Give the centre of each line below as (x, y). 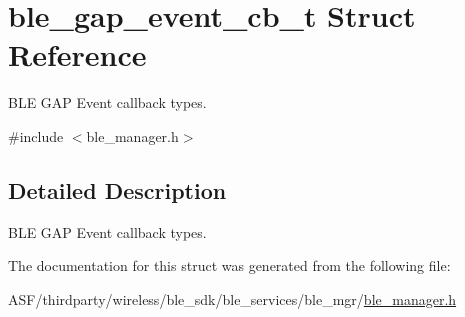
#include (36, 135)
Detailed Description (117, 189)
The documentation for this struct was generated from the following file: (229, 265)
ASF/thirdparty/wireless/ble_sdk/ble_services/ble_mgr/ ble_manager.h (232, 298)
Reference (77, 54)
